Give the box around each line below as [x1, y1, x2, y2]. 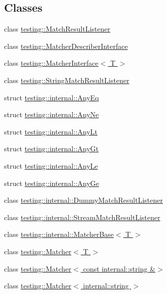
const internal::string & [83, 263, 156, 274]
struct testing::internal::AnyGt [4, 143, 99, 154]
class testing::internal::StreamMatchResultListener [4, 211, 160, 222]
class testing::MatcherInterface [4, 58, 98, 68]
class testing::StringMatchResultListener [4, 74, 129, 85]
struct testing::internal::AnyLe [4, 160, 98, 171]
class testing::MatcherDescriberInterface [4, 40, 128, 51]
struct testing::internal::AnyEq [4, 92, 99, 102]
